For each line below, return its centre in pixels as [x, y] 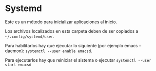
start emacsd [18, 65]
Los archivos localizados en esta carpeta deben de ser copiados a [72, 31]
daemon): [15, 51]
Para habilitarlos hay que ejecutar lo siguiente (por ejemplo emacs [71, 45]
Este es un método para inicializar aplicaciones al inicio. [61, 22]
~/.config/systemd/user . [30, 36]
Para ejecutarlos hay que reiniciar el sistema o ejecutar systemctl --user [78, 60]
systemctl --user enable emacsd [58, 51]
